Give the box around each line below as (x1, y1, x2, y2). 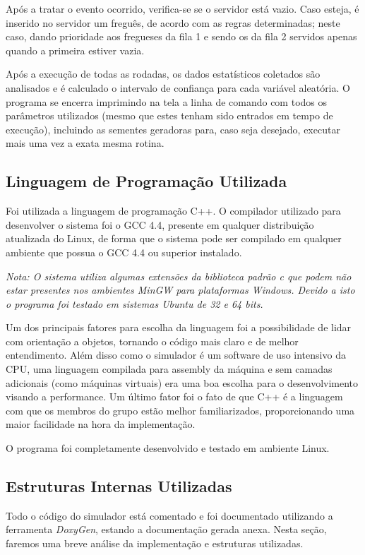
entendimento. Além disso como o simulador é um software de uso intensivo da (6, 347, 346, 362)
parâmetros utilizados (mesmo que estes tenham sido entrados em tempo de (6, 108, 333, 123)
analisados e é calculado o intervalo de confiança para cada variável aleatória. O (6, 80, 350, 95)
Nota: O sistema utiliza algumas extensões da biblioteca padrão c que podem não (6, 268, 352, 283)
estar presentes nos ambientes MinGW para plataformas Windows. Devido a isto (6, 282, 355, 297)
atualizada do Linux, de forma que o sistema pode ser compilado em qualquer (6, 231, 342, 246)
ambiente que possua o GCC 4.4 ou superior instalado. (6, 244, 242, 259)
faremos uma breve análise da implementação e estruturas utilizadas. (6, 536, 304, 551)
